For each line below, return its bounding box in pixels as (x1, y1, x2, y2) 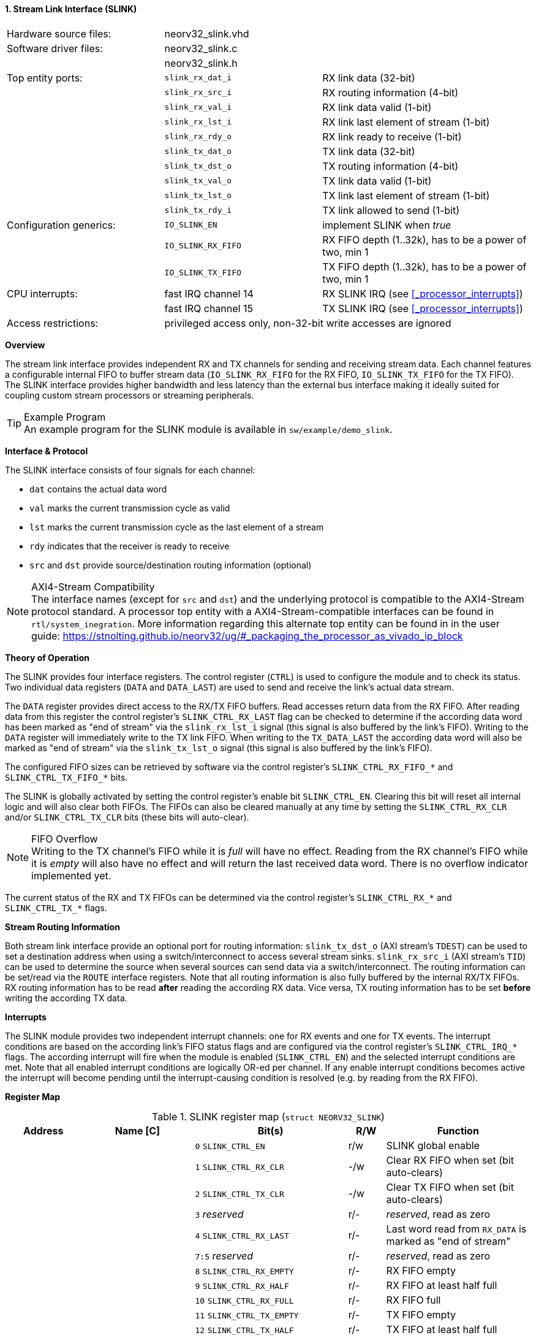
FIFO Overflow (31, 832, 98, 845)
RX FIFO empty (386, 1264, 456, 1277)
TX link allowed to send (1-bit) (322, 204, 460, 216)
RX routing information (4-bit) (322, 86, 459, 99)
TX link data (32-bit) (322, 145, 415, 158)
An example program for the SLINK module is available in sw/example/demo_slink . (24, 422, 393, 435)
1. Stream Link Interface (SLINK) (5, 4, 137, 14)
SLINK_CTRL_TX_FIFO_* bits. (5, 771, 128, 782)
